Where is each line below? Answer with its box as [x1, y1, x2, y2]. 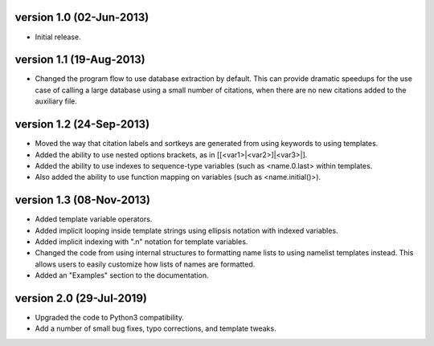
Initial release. [35, 32, 81, 42]
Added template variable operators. [35, 214, 153, 224]
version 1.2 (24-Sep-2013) [14, 117, 150, 132]
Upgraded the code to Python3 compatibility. [35, 313, 184, 323]
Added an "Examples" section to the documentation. [35, 271, 209, 280]
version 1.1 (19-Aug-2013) [14, 53, 145, 67]
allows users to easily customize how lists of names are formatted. [35, 259, 256, 269]
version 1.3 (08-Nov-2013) [14, 193, 150, 207]
